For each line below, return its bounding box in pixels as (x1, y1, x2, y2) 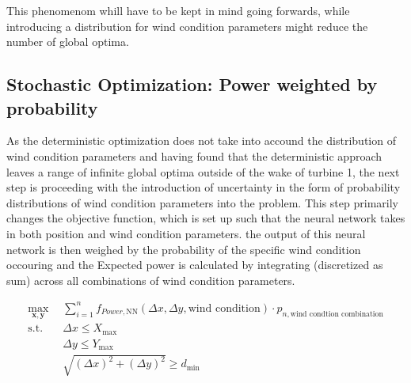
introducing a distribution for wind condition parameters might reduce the (6, 17, 368, 34)
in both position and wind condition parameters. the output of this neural (6, 225, 366, 241)
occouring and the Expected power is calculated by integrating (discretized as (6, 256, 383, 273)
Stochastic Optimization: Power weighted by (6, 72, 378, 97)
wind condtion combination (290, 309, 383, 318)
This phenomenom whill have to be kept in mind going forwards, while (6, 2, 350, 18)
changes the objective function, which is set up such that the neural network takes (6, 210, 405, 226)
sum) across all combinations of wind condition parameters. (6, 271, 295, 288)
